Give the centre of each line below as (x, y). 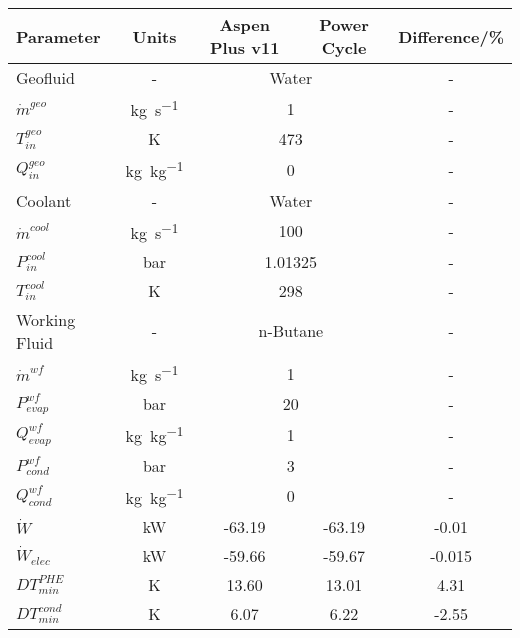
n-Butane (291, 331)
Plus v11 (244, 47)
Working (46, 319)
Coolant (44, 200)
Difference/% (451, 36)
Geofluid (45, 77)
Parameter (58, 36)
